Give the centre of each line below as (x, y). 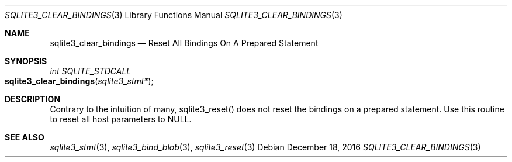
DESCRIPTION (33, 99)
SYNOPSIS (26, 61)
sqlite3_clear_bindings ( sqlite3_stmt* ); (79, 81)
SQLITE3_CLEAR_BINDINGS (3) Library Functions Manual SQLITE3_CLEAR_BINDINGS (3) (174, 15)
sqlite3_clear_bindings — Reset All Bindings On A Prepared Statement (184, 43)
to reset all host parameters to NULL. (121, 119)
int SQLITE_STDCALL (91, 71)
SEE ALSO (25, 137)
